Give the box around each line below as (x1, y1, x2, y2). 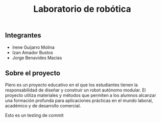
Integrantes (5, 31, 42, 40)
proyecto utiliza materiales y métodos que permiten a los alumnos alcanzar (5, 92, 157, 98)
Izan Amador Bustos (12, 49, 53, 55)
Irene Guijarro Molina (12, 44, 55, 50)
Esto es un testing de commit (5, 112, 64, 119)
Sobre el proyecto (5, 69, 60, 77)
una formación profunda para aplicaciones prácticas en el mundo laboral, (5, 97, 153, 104)
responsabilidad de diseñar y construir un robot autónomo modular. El (5, 87, 146, 93)
